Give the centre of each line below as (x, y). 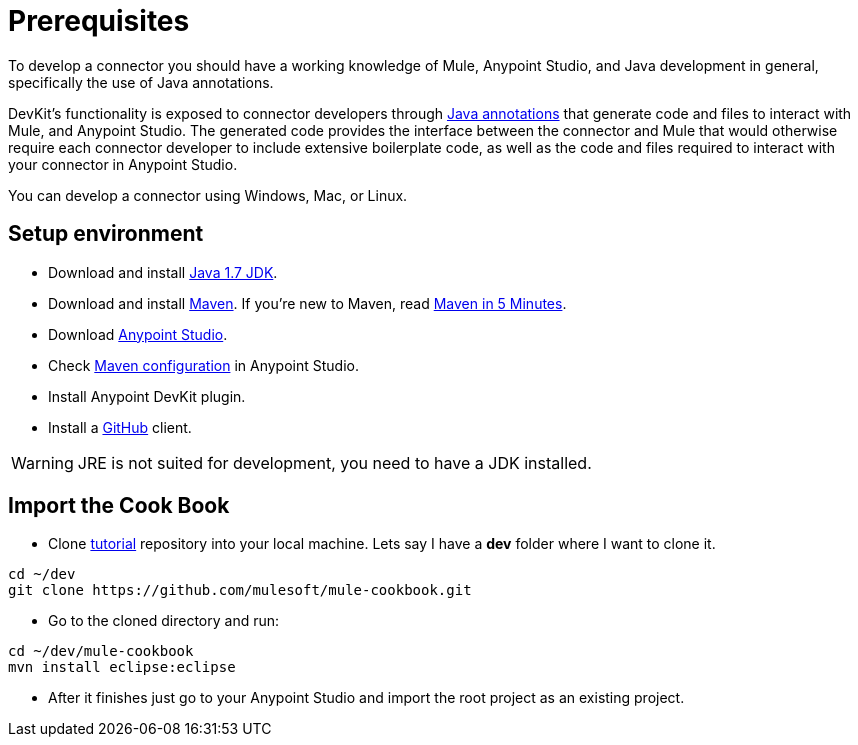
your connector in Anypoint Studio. (123, 164)
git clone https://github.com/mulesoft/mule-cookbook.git (240, 590)
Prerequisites (99, 21)
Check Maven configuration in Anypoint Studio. (203, 365)
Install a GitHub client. (120, 427)
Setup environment (106, 234)
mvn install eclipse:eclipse (122, 667)
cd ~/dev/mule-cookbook (101, 651)
